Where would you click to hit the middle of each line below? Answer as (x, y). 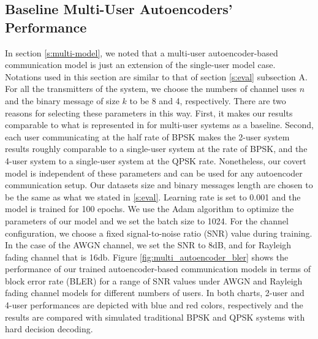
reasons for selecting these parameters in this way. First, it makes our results (149, 112)
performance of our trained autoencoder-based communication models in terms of (158, 269)
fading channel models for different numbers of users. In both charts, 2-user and (155, 293)
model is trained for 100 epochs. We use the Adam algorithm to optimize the (150, 209)
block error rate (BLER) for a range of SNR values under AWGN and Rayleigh (154, 280)
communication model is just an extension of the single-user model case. (140, 65)
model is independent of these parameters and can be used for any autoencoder (154, 173)
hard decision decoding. (49, 329)
